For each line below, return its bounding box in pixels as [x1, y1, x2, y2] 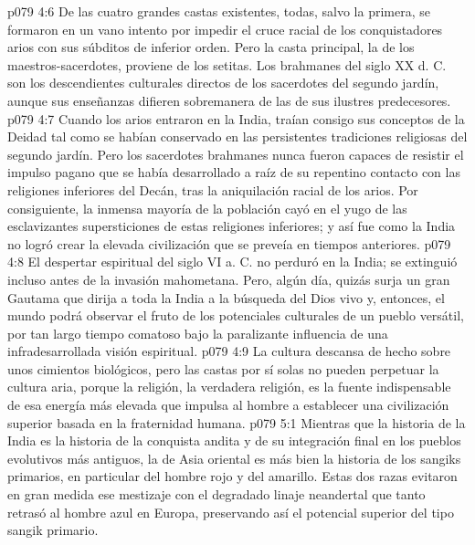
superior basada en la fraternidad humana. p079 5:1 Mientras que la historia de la [7, 413, 466, 432]
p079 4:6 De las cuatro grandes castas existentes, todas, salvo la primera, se [7, 2, 430, 20]
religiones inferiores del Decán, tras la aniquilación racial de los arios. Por [7, 180, 418, 199]
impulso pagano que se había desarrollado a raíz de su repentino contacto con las [7, 162, 460, 182]
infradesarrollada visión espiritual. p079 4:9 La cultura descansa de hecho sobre [7, 341, 451, 361]
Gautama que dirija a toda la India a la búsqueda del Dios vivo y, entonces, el [7, 288, 445, 307]
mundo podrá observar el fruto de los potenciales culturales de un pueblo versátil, [7, 306, 464, 325]
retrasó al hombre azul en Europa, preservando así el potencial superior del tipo [7, 502, 454, 521]
